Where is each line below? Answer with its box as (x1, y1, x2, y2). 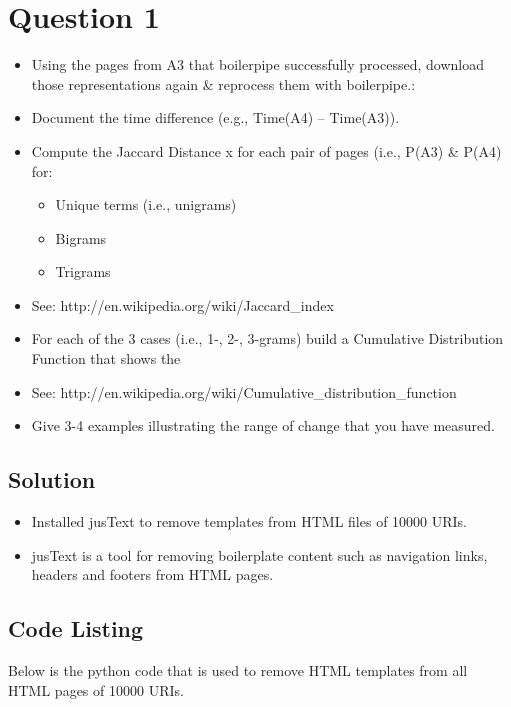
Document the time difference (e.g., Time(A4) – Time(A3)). (31, 107, 400, 128)
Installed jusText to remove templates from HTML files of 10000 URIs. (31, 511, 467, 532)
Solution (8, 464, 96, 495)
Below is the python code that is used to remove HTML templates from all (8, 660, 468, 681)
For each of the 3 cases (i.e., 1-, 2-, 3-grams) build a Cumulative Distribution (31, 328, 504, 349)
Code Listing (8, 613, 144, 644)
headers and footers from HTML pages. (31, 564, 274, 585)
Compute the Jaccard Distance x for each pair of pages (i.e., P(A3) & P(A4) (31, 140, 502, 161)
